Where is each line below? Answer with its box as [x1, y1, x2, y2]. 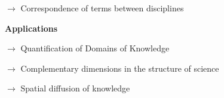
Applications [5, 22, 58, 34]
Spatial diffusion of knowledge [20, 82, 130, 94]
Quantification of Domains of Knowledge [20, 42, 170, 54]
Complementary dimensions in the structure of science [20, 62, 219, 74]
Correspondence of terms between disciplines [20, 2, 184, 14]
